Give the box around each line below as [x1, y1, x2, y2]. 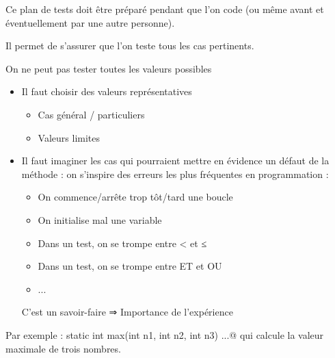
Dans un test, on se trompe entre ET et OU [38, 259, 222, 273]
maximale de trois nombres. [5, 341, 121, 355]
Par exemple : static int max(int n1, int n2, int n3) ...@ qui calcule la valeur [5, 327, 324, 342]
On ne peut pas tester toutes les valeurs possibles [5, 61, 212, 75]
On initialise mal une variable [38, 212, 162, 227]
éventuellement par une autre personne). [5, 15, 175, 29]
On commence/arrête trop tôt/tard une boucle [38, 190, 233, 204]
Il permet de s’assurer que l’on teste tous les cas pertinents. [5, 38, 254, 53]
